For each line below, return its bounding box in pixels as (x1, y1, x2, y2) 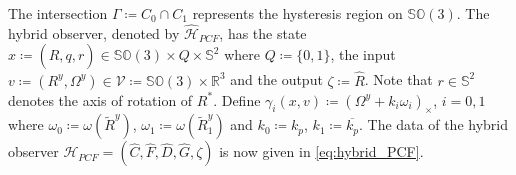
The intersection (8, 3, 108, 23)
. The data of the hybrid (359, 114, 509, 135)
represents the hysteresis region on (192, 3, 403, 23)
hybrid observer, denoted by (8, 22, 180, 43)
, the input (330, 44, 396, 65)
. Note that (364, 69, 433, 90)
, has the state (219, 22, 307, 43)
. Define (213, 89, 261, 110)
